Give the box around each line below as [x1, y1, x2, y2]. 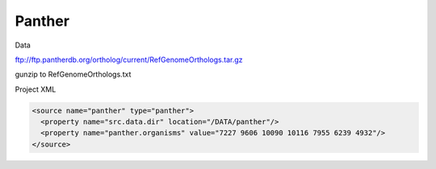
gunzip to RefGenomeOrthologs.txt [15, 69, 132, 80]
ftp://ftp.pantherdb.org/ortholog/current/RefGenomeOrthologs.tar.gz [15, 55, 243, 64]
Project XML [15, 84, 57, 94]
